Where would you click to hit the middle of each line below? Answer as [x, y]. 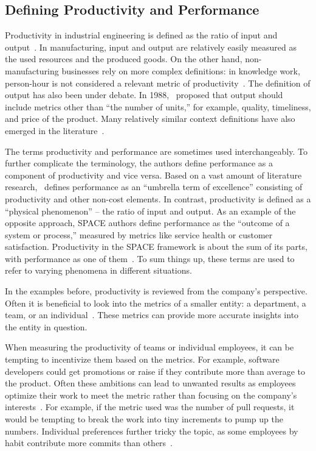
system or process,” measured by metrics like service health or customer [139, 234]
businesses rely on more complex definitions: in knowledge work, [181, 70]
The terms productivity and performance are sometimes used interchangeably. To [156, 151]
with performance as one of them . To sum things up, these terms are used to [150, 258]
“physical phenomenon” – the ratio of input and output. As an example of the [150, 211]
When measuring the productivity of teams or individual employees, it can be [149, 347]
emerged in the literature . [55, 130]
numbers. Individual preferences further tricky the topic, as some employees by [152, 431]
